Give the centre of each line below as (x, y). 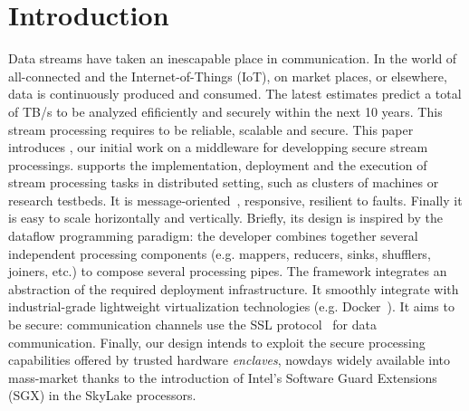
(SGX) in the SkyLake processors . (102, 395)
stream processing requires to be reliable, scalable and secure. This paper (211, 129)
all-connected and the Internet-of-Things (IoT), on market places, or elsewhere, (228, 76)
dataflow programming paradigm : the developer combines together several (213, 236)
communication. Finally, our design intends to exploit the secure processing (217, 342)
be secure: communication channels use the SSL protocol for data (192, 325)
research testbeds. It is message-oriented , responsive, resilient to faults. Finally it (235, 200)
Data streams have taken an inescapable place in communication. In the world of (233, 58)
